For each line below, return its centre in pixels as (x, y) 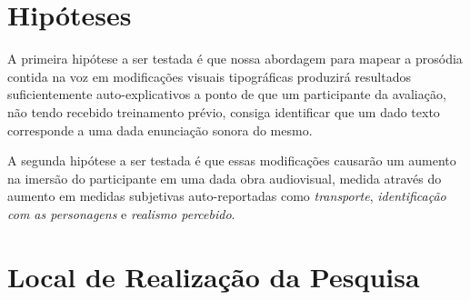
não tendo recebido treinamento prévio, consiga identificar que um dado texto (224, 111)
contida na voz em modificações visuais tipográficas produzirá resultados (209, 76)
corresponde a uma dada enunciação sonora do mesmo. (160, 130)
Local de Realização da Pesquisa (214, 276)
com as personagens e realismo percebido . (121, 213)
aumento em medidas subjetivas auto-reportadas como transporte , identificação (227, 196)
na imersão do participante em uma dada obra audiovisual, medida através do (225, 178)
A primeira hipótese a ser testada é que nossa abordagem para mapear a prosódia (235, 59)
